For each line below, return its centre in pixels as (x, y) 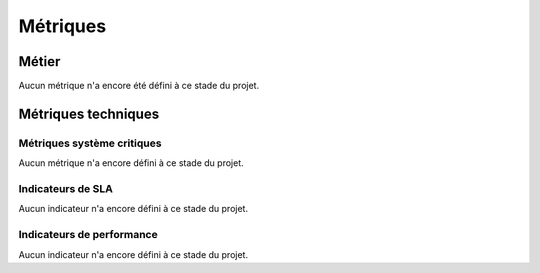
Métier (39, 61)
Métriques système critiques (90, 143)
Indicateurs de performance (88, 235)
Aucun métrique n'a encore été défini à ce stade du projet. (139, 86)
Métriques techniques (89, 113)
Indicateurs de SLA (66, 188)
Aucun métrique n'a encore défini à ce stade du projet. (131, 163)
